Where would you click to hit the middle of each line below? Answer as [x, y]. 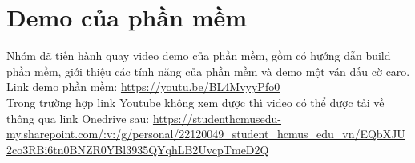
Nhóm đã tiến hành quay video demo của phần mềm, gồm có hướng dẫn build [199, 56]
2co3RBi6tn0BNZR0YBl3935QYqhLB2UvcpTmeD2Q [138, 149]
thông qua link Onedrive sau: [78, 118]
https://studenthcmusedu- [217, 118]
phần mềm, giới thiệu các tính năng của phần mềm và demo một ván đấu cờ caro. [208, 71]
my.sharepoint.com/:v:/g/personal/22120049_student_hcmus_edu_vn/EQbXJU [206, 134]
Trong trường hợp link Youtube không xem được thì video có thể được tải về [195, 102]
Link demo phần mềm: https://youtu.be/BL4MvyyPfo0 [143, 87]
